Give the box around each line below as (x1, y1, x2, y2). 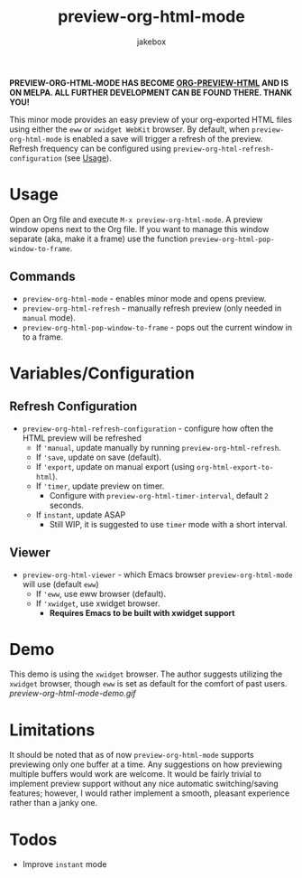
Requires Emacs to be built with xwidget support (49, 607, 235, 618)
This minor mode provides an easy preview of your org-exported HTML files (9, 114, 293, 125)
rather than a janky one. (9, 798, 97, 808)
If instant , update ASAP (35, 509, 126, 520)
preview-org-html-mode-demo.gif (9, 688, 137, 699)
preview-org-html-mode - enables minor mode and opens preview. (22, 293, 267, 304)
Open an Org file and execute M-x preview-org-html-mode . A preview (9, 214, 263, 225)
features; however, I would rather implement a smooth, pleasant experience (9, 788, 290, 799)
